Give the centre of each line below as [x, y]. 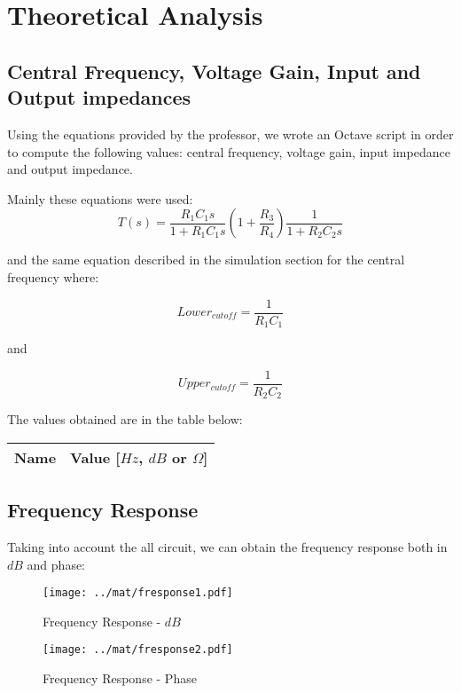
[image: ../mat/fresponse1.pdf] [138, 593]
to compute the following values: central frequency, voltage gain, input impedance [229, 151]
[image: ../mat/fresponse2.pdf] [138, 650]
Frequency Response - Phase [120, 678]
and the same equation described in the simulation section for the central [206, 260]
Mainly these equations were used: [100, 198]
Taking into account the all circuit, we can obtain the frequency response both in [227, 546]
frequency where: [53, 276]
